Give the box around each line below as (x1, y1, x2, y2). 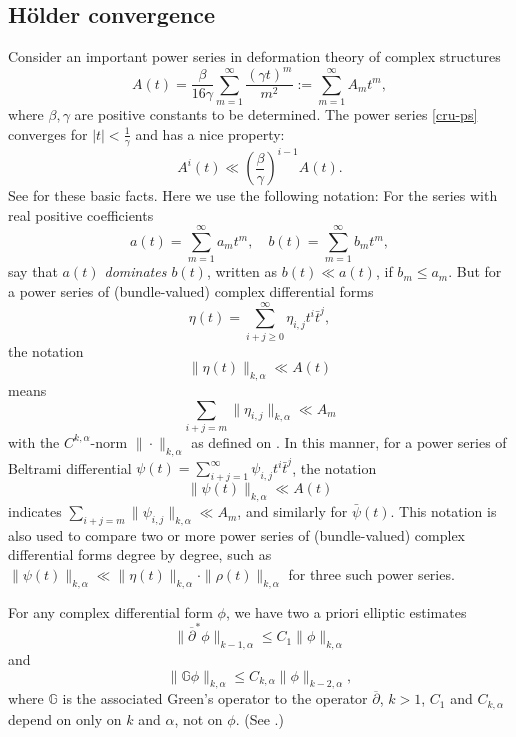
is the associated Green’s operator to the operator (62, 688, 368, 709)
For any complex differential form (8, 601, 213, 622)
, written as (206, 261, 278, 282)
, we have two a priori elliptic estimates (225, 601, 467, 622)
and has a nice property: (135, 123, 285, 144)
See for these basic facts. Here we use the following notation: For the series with (8, 185, 498, 206)
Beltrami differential (8, 457, 132, 478)
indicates (8, 501, 62, 522)
